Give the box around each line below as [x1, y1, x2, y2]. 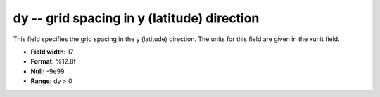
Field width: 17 [30, 47, 74, 56]
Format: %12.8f [30, 57, 77, 66]
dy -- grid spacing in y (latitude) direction [13, 10, 260, 26]
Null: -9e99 [30, 67, 65, 75]
